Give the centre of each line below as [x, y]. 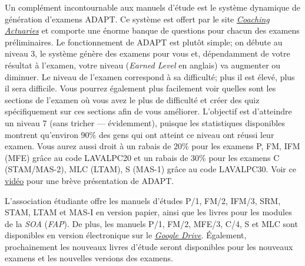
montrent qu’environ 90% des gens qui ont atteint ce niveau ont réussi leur [140, 134]
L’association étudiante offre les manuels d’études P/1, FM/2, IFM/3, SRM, [143, 200]
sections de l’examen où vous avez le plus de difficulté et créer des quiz [132, 99]
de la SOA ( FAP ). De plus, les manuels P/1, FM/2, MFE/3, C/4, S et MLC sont [151, 223]
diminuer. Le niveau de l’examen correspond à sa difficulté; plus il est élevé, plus [150, 76]
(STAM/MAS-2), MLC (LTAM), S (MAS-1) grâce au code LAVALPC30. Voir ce [150, 169]
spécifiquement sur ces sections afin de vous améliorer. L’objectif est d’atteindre [148, 111]
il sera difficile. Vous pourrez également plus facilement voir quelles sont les [140, 88]
